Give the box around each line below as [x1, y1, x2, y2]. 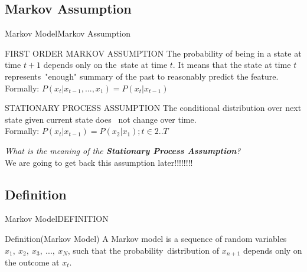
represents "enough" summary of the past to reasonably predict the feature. [5, 70, 279, 82]
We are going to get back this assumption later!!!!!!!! [5, 156, 193, 168]
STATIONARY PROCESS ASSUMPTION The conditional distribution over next [5, 101, 302, 114]
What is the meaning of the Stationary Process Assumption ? [5, 144, 241, 156]
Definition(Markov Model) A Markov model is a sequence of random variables [5, 232, 287, 244]
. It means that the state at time [172, 58, 291, 71]
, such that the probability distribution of [67, 244, 219, 256]
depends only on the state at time [43, 58, 168, 71]
